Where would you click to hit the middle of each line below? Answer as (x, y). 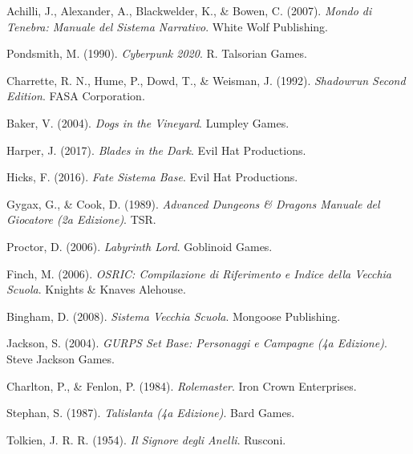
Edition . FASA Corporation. (76, 96)
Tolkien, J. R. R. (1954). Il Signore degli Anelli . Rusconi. (146, 439)
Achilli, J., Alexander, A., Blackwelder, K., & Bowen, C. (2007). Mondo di (189, 10)
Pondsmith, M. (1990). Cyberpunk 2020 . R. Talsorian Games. (157, 53)
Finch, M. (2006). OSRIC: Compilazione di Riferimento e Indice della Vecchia (199, 273)
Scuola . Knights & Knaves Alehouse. (96, 289)
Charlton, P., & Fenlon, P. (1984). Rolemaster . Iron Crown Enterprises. (182, 385)
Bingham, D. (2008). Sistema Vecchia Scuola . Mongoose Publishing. (174, 316)
